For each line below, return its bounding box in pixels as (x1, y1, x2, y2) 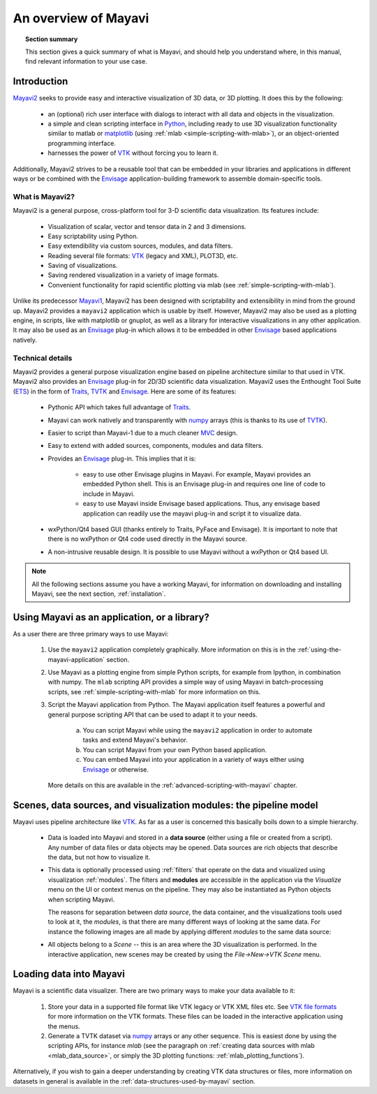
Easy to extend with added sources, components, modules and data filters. (47, 442, 263, 450)
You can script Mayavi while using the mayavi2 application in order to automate (82, 726, 313, 734)
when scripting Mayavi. (47, 895, 115, 904)
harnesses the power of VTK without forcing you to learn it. (47, 149, 219, 157)
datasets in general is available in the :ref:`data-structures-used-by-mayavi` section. (13, 1077, 256, 1085)
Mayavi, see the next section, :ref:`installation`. (31, 590, 166, 598)
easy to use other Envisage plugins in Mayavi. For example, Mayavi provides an (82, 470, 311, 479)
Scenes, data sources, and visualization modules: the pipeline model (13, 799, 318, 811)
